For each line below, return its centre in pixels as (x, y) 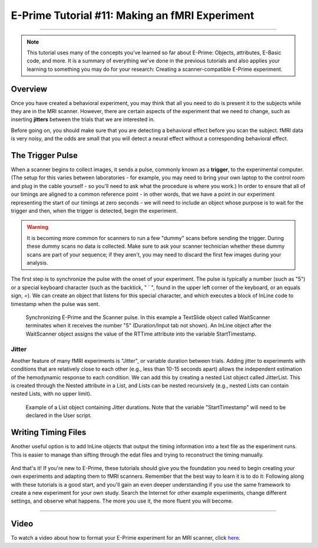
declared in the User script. (59, 415)
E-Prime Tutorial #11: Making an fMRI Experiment (132, 15)
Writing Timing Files (49, 433)
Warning (37, 227)
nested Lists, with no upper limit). (51, 394)
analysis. (37, 263)
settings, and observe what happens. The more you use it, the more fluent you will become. (122, 501)
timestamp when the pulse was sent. (55, 304)
